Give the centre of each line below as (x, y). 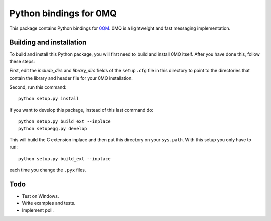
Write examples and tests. (49, 203)
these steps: (22, 61)
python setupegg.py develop (53, 129)
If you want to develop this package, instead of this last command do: (81, 110)
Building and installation (48, 43)
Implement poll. (38, 210)
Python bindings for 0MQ (63, 13)
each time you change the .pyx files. (48, 170)
